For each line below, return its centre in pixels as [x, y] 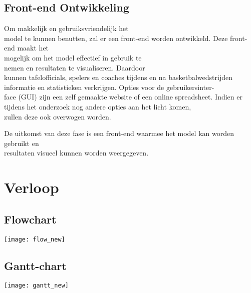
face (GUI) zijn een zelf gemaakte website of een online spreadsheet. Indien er [123, 97]
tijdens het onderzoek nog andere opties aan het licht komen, [98, 106]
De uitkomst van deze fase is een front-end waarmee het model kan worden [119, 133]
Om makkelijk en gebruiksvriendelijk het [66, 28]
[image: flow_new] [35, 239]
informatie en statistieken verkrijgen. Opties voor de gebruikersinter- [109, 87]
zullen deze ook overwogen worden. [58, 116]
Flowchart [30, 219]
